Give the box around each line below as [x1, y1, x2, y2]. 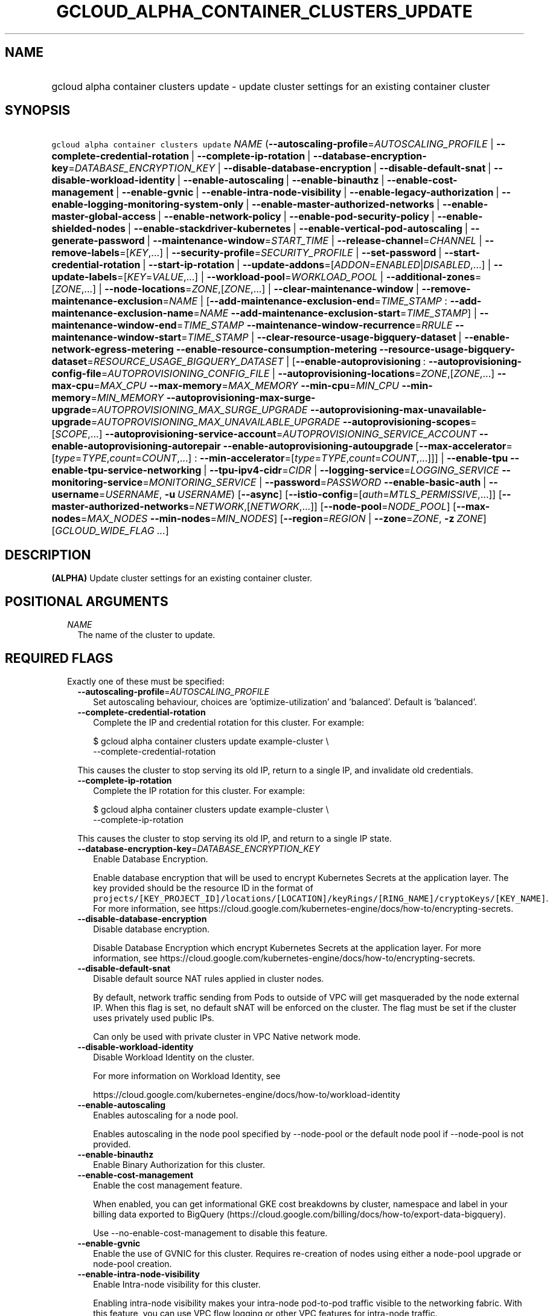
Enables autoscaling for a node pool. [93, 1109, 238, 1120]
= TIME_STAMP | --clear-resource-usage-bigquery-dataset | [181, 331, 462, 344]
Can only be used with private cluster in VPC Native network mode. [93, 1031, 361, 1042]
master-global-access [51, 210, 156, 223]
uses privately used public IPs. [93, 1012, 214, 1023]
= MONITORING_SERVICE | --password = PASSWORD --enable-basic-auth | [142, 476, 487, 489]
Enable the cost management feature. [93, 1179, 243, 1190]
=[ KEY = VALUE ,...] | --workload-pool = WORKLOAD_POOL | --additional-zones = [117, 271, 482, 283]
